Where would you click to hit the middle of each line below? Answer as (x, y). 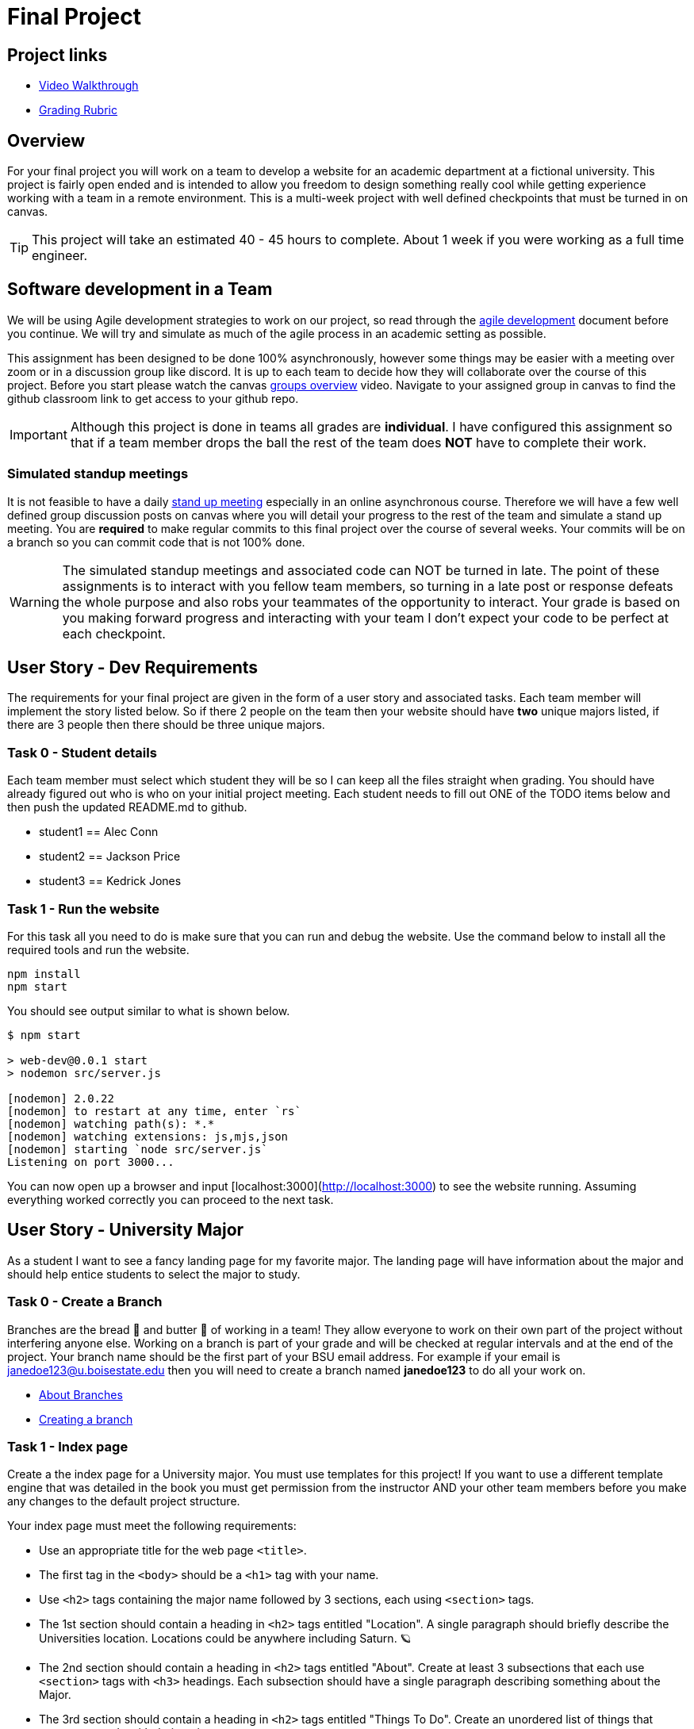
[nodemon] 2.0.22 (61, 1098)
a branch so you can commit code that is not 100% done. (156, 542)
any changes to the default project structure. (124, 1501)
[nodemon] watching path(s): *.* (111, 1123)
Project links (58, 55)
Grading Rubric (78, 110)
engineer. (60, 256)
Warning (35, 602)
